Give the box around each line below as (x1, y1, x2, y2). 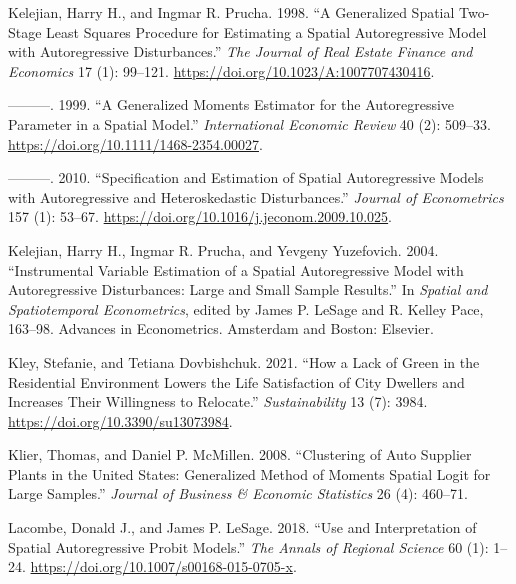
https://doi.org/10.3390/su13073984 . (8, 410, 233, 431)
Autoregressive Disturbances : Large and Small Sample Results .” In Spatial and (8, 279, 488, 300)
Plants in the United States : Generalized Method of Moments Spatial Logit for (8, 463, 491, 484)
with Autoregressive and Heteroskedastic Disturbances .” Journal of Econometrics (8, 186, 504, 207)
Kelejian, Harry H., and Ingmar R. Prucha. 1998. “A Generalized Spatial (8, 2, 455, 22)
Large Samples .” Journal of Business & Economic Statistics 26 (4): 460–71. (8, 483, 468, 504)
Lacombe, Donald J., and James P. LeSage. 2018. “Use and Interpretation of (8, 517, 477, 538)
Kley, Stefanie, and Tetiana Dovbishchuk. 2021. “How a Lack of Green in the (8, 351, 480, 372)
